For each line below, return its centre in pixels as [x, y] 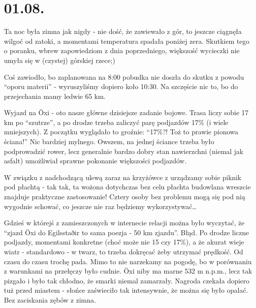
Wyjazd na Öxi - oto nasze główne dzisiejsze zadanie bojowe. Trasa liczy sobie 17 [126, 112]
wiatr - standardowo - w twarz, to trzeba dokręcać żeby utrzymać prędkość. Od [124, 251]
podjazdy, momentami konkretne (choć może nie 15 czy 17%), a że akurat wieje [124, 242]
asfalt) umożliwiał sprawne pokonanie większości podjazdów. [95, 161]
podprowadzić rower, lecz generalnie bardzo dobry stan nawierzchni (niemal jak [124, 151]
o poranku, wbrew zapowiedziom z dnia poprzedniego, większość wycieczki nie [122, 50]
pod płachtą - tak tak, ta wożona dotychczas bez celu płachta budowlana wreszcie [128, 187]
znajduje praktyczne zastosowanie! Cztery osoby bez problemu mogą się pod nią [125, 197]
